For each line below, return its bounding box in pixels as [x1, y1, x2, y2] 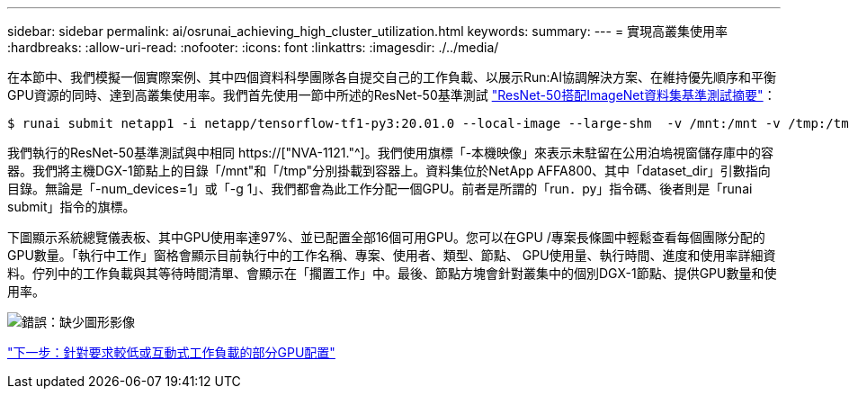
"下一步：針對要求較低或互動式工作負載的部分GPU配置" [7, 345, 335, 360]
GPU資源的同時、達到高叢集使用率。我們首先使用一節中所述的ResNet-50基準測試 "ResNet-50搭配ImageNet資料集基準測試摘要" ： [7, 87, 776, 103]
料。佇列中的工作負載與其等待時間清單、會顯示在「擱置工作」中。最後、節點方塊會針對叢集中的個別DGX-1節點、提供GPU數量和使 [7, 265, 777, 281]
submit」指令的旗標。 [7, 199, 136, 214]
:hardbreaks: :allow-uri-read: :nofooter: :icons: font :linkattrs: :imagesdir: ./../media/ [7, 40, 499, 55]
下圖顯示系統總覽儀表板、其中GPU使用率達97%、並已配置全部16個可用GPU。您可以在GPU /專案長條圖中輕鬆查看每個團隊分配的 [7, 229, 765, 245]
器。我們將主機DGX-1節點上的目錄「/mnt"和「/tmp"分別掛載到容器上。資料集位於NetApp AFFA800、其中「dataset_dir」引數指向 [7, 163, 771, 178]
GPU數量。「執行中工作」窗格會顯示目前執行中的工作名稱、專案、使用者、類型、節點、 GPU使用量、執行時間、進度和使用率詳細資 [7, 247, 776, 263]
